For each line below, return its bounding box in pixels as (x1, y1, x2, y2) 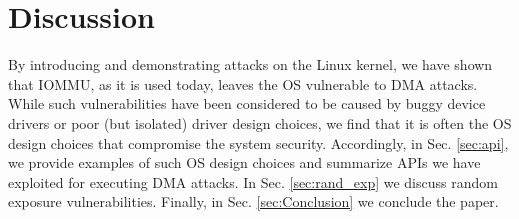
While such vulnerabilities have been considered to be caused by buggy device (8, 93, 486, 114)
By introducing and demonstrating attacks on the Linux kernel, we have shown (8, 54, 493, 75)
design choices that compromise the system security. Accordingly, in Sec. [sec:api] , (8, 132, 509, 153)
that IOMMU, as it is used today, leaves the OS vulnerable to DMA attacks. (8, 73, 478, 94)
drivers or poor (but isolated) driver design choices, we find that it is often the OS (8, 112, 512, 133)
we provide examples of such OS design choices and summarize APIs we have (8, 152, 481, 173)
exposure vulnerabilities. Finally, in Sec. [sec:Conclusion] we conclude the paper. (8, 191, 499, 212)
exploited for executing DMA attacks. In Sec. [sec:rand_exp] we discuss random (8, 171, 498, 192)
